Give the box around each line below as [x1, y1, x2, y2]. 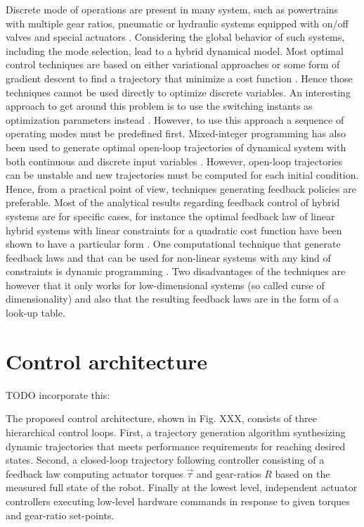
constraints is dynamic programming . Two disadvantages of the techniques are [6, 264, 346, 279]
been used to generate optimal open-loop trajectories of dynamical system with [6, 139, 346, 154]
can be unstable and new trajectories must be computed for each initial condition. [6, 167, 359, 182]
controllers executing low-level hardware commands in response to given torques [6, 493, 350, 508]
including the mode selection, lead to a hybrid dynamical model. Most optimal [6, 43, 344, 58]
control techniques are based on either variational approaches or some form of [6, 57, 340, 72]
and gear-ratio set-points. [6, 507, 115, 522]
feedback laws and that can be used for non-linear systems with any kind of [6, 250, 331, 265]
